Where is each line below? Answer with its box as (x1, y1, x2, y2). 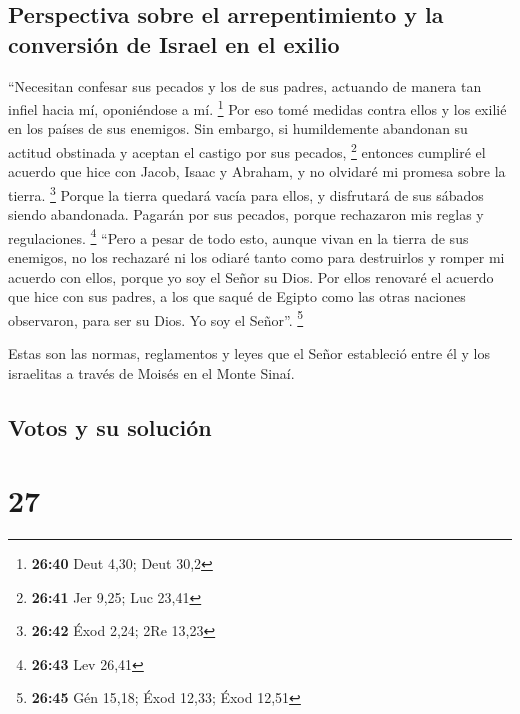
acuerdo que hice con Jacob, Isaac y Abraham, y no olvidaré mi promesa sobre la (8, 161, 506, 182)
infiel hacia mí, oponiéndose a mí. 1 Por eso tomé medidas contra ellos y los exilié (8, 96, 507, 119)
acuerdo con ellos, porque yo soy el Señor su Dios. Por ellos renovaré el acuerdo (8, 266, 494, 287)
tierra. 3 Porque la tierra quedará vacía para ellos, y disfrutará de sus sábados (8, 181, 484, 205)
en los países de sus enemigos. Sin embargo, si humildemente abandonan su (8, 118, 468, 139)
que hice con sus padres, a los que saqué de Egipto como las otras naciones (8, 286, 466, 307)
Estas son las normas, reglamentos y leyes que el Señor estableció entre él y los (8, 343, 491, 363)
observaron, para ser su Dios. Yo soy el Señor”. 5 (8, 306, 304, 330)
